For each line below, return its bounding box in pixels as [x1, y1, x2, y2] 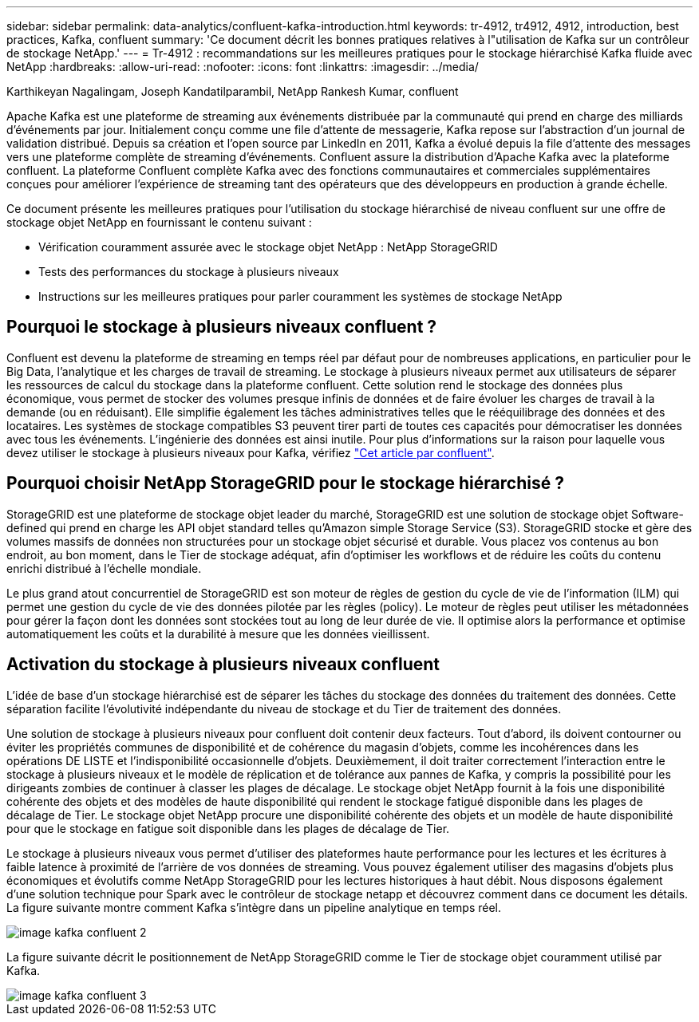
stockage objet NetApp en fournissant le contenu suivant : [6, 215, 312, 229]
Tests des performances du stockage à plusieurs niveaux [38, 265, 339, 278]
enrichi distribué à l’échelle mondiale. [6, 561, 202, 575]
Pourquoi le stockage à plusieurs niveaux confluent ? [6, 317, 437, 337]
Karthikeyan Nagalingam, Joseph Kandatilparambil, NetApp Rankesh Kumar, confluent [6, 85, 459, 98]
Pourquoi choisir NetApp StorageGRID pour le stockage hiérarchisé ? [6, 473, 564, 494]
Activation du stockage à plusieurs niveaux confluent [6, 654, 440, 675]
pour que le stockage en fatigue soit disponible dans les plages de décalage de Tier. [6, 821, 450, 835]
